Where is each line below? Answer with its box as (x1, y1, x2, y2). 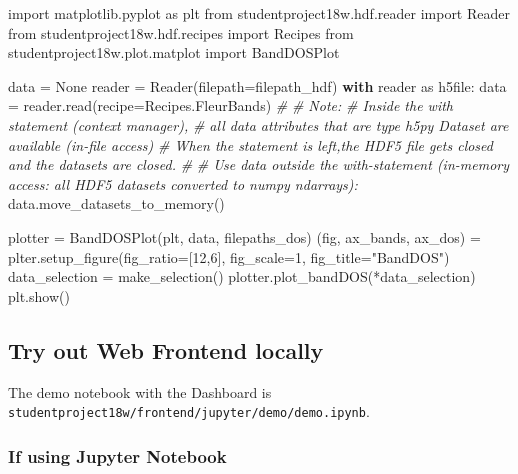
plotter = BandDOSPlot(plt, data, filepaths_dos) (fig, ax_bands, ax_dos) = (8, 226, 481, 247)
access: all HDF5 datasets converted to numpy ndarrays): (8, 173, 358, 194)
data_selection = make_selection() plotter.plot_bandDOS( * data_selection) (8, 266, 476, 287)
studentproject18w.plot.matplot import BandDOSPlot (8, 42, 340, 63)
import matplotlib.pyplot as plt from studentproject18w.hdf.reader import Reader (8, 3, 510, 23)
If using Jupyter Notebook (8, 443, 227, 468)
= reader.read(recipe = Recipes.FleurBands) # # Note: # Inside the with (8, 95, 453, 116)
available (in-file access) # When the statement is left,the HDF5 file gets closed (8, 134, 493, 155)
